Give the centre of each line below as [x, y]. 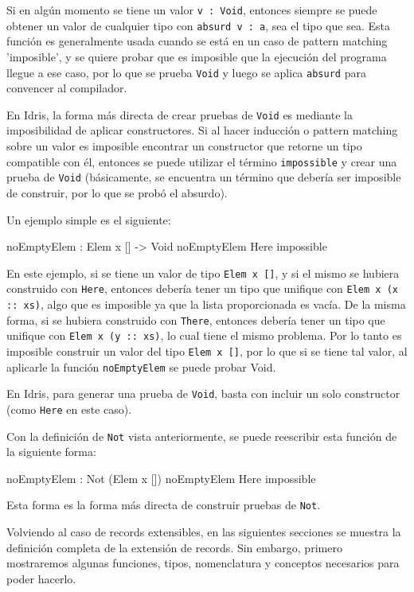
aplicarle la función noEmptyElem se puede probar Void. [141, 366]
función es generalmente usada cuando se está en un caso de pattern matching [197, 41]
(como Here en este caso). [69, 409]
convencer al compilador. [67, 88]
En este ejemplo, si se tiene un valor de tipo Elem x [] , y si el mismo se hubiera [203, 273]
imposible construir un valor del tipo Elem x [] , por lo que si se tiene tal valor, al [207, 351]
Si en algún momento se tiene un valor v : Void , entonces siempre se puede [192, 10]
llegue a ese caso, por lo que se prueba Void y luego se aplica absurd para [186, 72]
